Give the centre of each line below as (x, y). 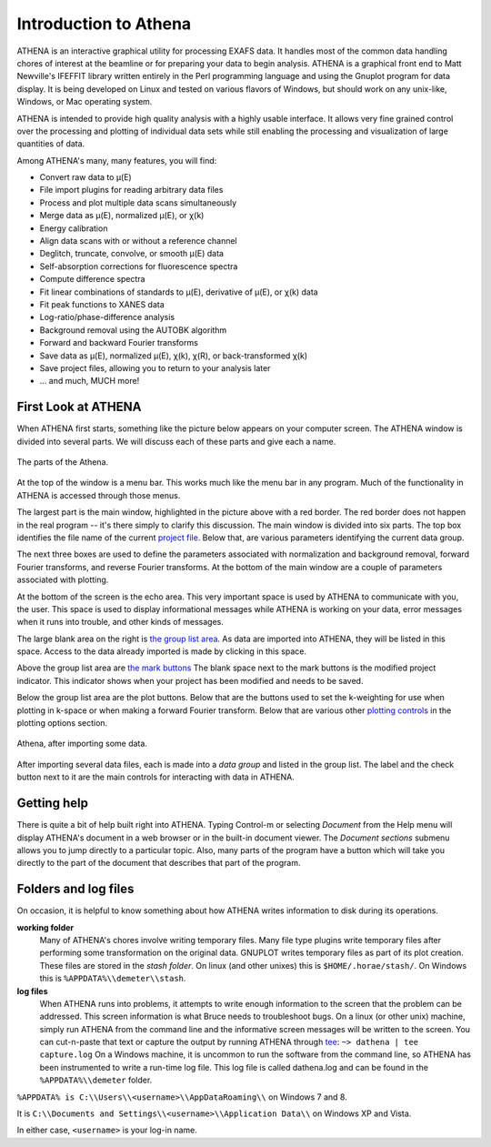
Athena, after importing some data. (82, 744)
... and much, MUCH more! (90, 381)
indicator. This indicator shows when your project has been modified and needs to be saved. (190, 680)
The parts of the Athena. (63, 462)
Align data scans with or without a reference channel (138, 241)
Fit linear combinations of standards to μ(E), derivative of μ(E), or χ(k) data (179, 292)
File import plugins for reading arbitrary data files (131, 190)
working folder (45, 927)
